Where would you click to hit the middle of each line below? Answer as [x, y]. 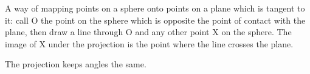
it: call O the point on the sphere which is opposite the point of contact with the [155, 20]
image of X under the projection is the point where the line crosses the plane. [149, 43]
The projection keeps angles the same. [76, 64]
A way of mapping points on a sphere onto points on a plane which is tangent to [155, 8]
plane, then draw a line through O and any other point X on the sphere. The [148, 32]
